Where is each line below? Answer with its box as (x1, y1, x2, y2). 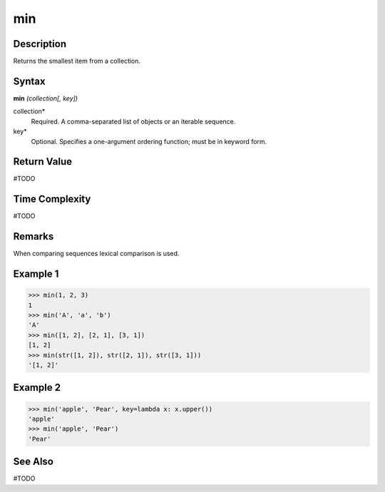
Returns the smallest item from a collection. (13, 57, 141, 66)
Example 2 (13, 381, 61, 394)
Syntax (13, 75, 46, 87)
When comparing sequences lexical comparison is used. (13, 250, 180, 258)
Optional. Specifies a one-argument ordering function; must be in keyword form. (31, 137, 267, 145)
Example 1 (13, 268, 59, 280)
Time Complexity (13, 193, 91, 205)
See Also (13, 456, 53, 468)
